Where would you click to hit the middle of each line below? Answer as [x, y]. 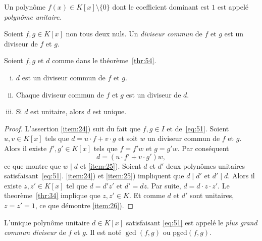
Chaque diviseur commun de [60, 94]
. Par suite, [164, 185]
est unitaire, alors [57, 111]
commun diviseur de [35, 232]
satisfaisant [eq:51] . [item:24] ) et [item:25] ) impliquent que [94, 176]
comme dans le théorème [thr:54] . [104, 60]
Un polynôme [25, 7]
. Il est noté [103, 232]
